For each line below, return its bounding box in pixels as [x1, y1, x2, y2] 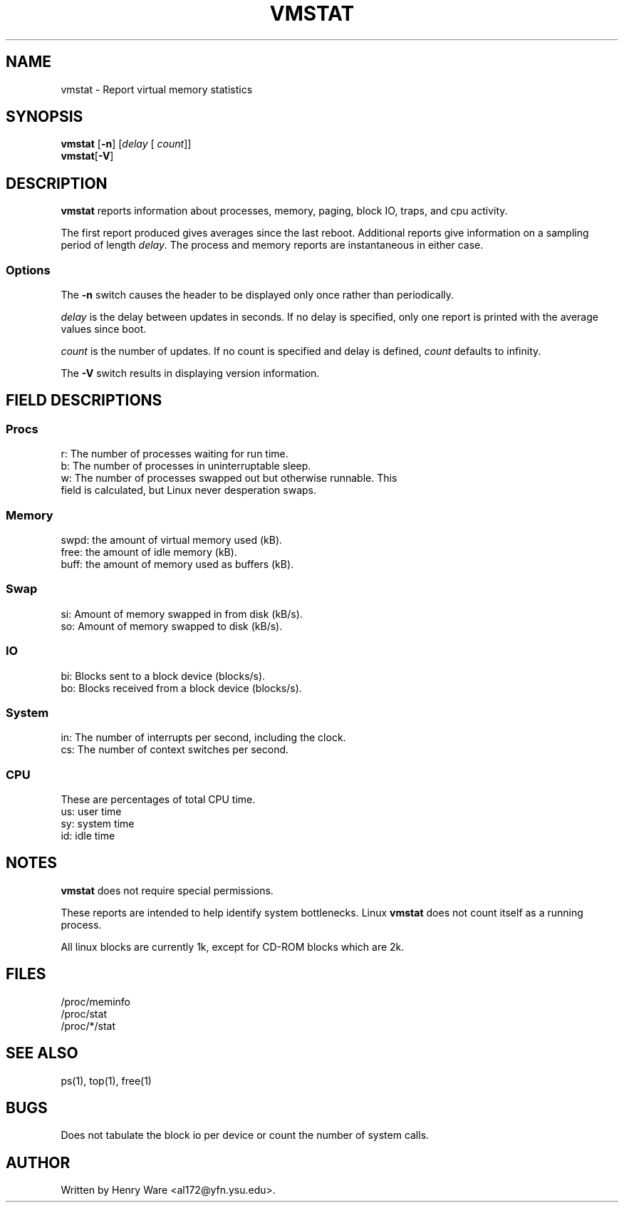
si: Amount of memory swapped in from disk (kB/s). [61, 607, 303, 620]
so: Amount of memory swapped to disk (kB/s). [61, 619, 283, 632]
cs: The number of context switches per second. [61, 743, 289, 756]
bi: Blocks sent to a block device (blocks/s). [61, 669, 266, 682]
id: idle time [61, 830, 115, 842]
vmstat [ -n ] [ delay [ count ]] [61, 138, 192, 150]
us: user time [61, 805, 122, 817]
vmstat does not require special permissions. [61, 884, 274, 897]
